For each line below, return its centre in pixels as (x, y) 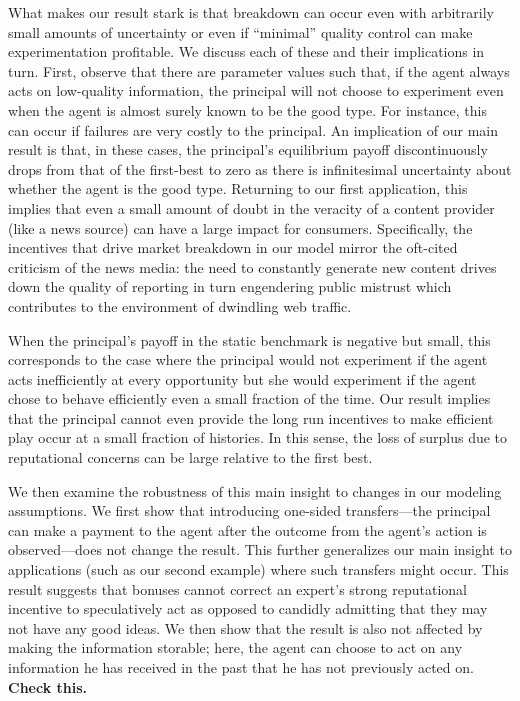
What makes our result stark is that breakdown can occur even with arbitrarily (251, 12)
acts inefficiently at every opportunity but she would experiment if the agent (242, 378)
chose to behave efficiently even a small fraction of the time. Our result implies (249, 398)
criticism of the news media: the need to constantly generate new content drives (252, 266)
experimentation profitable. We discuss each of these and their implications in (246, 51)
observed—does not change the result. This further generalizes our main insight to (260, 549)
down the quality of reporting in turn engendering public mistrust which (230, 286)
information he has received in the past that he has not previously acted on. (241, 667)
